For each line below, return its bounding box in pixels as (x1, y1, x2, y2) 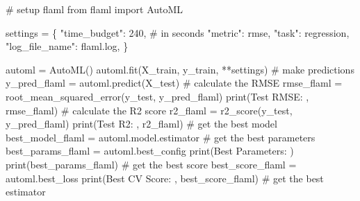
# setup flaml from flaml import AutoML (6, 2, 183, 16)
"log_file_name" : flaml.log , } (6, 39, 129, 53)
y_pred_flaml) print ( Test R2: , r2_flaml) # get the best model (6, 116, 277, 131)
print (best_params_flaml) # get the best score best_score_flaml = (6, 157, 297, 171)
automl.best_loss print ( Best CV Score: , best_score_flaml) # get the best (6, 171, 324, 185)
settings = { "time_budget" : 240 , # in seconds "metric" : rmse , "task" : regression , (6, 25, 350, 40)
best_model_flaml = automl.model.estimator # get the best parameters (6, 130, 316, 144)
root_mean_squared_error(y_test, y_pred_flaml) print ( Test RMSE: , (6, 89, 309, 103)
